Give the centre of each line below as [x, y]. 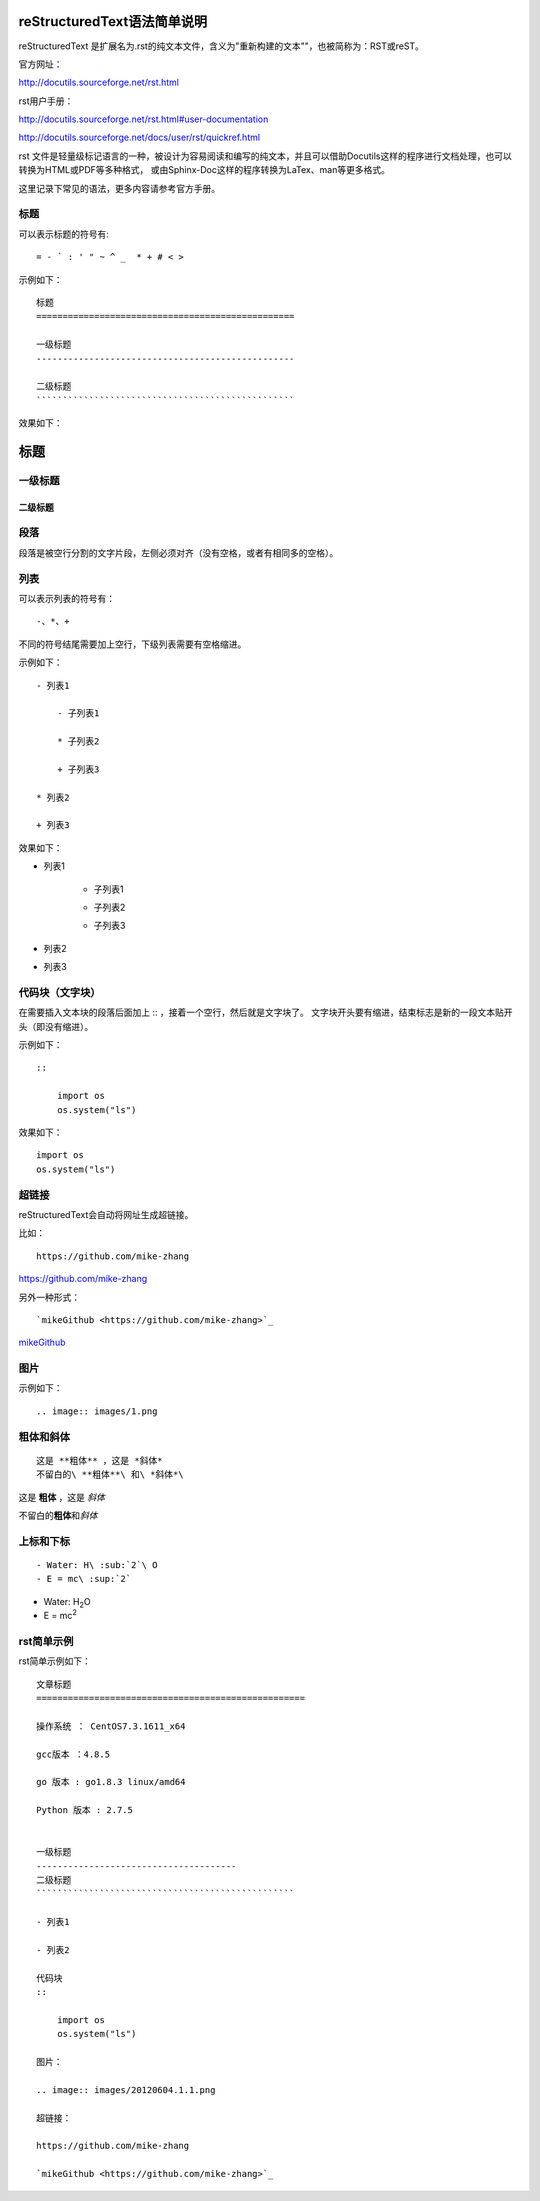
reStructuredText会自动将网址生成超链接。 [106, 1214]
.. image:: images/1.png [97, 1411]
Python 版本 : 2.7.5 [85, 1810]
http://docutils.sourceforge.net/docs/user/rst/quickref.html [139, 137]
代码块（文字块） [59, 992]
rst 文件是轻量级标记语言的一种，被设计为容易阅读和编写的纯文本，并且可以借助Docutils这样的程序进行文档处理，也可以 [265, 156]
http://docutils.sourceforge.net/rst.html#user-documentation [143, 119]
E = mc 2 [60, 1615]
